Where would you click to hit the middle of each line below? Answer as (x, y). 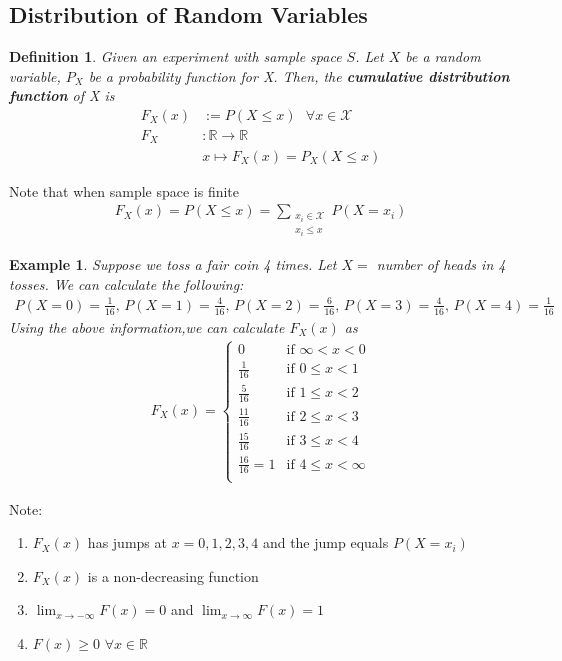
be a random (443, 56)
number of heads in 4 (441, 264)
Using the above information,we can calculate (147, 326)
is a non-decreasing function (173, 575)
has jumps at (127, 542)
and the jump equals (325, 542)
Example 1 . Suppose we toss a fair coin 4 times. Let (173, 264)
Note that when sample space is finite (124, 190)
